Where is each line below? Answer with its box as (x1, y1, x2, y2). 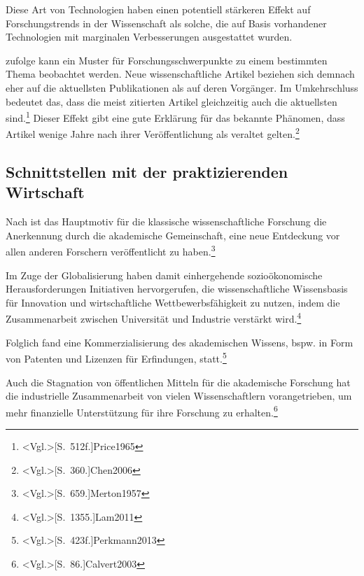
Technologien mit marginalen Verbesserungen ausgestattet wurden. (6, 29, 293, 44)
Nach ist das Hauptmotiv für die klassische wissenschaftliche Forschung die (6, 214, 327, 229)
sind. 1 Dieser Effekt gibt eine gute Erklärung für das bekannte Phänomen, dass (6, 108, 345, 125)
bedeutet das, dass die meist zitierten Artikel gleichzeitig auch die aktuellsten (6, 94, 337, 108)
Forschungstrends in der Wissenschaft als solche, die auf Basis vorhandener (6, 15, 327, 30)
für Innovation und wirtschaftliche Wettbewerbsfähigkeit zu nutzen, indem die (6, 295, 340, 309)
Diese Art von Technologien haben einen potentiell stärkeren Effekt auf (6, 2, 311, 16)
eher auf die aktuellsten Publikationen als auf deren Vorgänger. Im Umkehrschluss (6, 80, 358, 94)
